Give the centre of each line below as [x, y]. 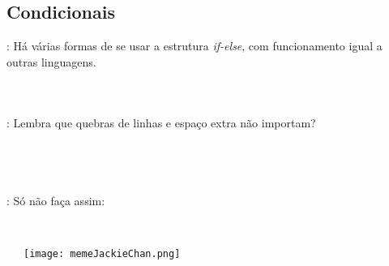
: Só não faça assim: [56, 200]
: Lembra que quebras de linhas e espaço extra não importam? [161, 123]
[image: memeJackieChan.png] [102, 253]
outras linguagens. [51, 61]
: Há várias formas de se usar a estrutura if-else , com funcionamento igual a [194, 46]
